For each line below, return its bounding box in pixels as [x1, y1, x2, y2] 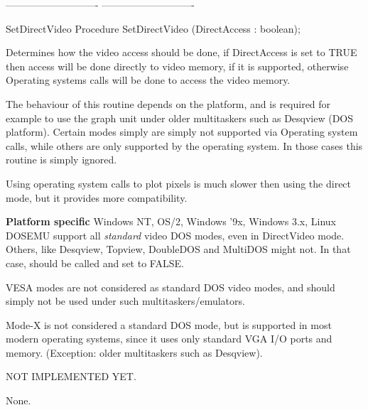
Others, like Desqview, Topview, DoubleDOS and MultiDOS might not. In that [6, 242, 351, 257]
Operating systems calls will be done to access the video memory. [6, 72, 291, 87]
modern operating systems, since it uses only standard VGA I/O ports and [6, 331, 332, 346]
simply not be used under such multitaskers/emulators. [6, 293, 245, 308]
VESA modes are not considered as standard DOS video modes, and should [6, 279, 335, 294]
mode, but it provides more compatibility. [6, 190, 188, 205]
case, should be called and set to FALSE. [6, 255, 184, 270]
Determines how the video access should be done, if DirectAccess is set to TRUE [6, 45, 357, 60]
